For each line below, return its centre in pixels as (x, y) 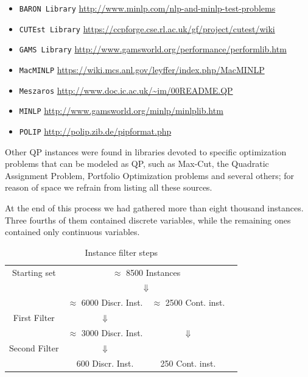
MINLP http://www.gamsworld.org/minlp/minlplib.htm (121, 111)
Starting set (34, 272)
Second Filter (34, 347)
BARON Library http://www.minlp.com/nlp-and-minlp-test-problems (147, 8)
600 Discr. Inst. (105, 363)
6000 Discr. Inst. (112, 302)
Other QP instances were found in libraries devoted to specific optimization (146, 151)
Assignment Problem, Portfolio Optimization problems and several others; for (150, 175)
